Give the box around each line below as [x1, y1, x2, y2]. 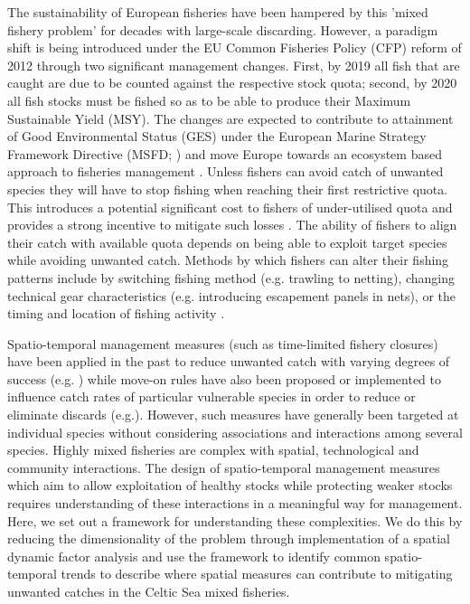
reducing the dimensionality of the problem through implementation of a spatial [7, 529, 450, 548]
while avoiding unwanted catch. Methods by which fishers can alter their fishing [7, 250, 449, 269]
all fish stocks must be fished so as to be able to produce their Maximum [7, 90, 411, 109]
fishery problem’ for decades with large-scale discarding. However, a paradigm [7, 20, 438, 39]
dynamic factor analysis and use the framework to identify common [7, 546, 381, 565]
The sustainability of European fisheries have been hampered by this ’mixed [7, 3, 428, 21]
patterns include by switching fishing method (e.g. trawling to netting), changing [7, 268, 456, 287]
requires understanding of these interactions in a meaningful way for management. [7, 494, 463, 513]
